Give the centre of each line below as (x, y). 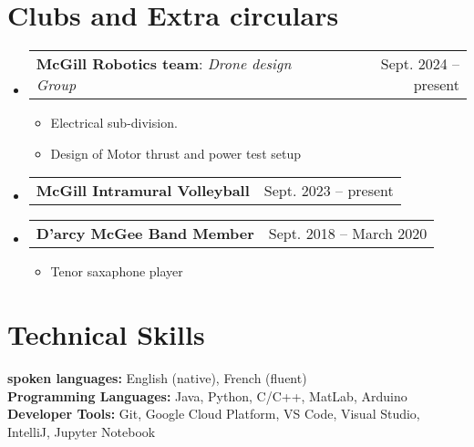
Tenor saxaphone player (117, 271)
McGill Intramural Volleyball (143, 191)
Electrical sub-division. (114, 123)
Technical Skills (106, 334)
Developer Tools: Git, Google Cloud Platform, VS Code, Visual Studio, (214, 414)
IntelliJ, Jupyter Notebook (82, 431)
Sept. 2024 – (420, 64)
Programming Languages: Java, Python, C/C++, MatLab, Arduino (207, 395)
